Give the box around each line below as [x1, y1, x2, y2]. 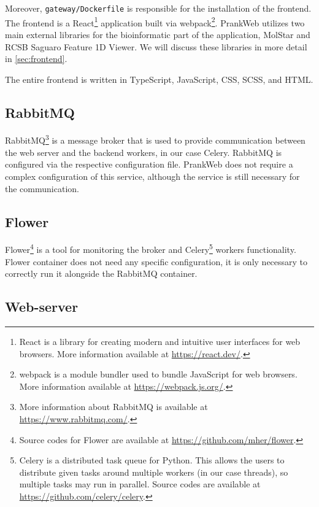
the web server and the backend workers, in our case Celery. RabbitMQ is [5, 145, 282, 158]
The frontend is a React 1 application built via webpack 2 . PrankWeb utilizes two [5, 14, 305, 29]
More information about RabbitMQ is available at [19, 400, 208, 413]
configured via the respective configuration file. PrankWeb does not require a [5, 158, 293, 171]
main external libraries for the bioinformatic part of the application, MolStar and [5, 28, 310, 41]
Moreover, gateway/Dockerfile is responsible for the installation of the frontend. [5, 2, 312, 14]
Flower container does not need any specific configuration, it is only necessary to [5, 255, 308, 268]
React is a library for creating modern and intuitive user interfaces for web [19, 335, 301, 347]
